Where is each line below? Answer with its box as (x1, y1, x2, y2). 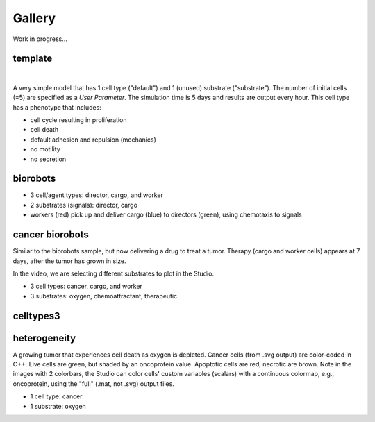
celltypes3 (12, 310, 60, 322)
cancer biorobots (12, 229, 90, 241)
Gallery (12, 10, 56, 26)
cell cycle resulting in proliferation (30, 116, 128, 124)
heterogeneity (12, 332, 76, 344)
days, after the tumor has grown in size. (12, 257, 126, 265)
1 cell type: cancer (30, 392, 83, 400)
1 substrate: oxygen (30, 402, 86, 410)
